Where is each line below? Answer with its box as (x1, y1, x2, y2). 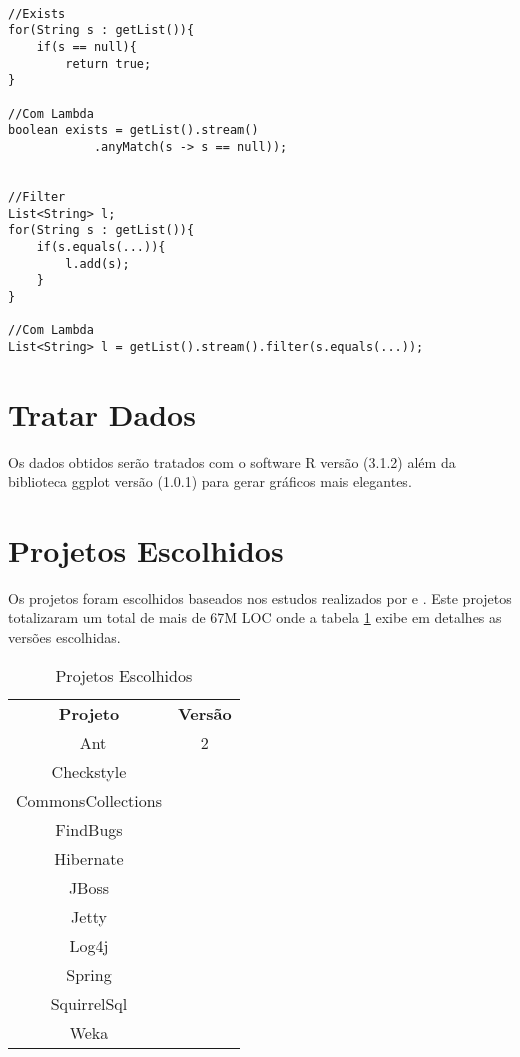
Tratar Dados (8, 393, 196, 434)
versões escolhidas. (8, 627, 121, 648)
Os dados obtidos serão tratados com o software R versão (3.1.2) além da (8, 451, 456, 472)
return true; (65, 56, 152, 71)
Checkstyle (51, 759, 127, 783)
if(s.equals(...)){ (36, 239, 166, 254)
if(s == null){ (36, 39, 137, 54)
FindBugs (55, 817, 123, 841)
